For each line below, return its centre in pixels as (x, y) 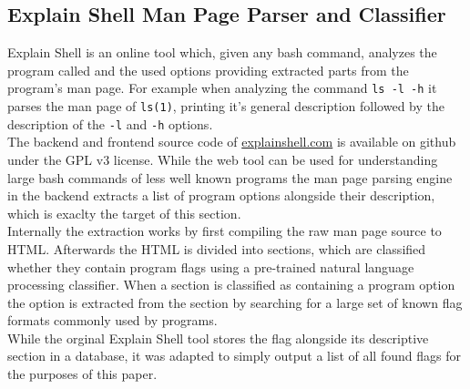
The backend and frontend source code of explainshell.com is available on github (232, 142)
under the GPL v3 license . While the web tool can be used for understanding (223, 159)
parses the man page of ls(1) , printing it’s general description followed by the (226, 106)
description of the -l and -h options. (110, 123)
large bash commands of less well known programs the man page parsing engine (230, 177)
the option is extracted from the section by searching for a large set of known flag (235, 302)
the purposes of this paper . (82, 374)
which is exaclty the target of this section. (124, 213)
